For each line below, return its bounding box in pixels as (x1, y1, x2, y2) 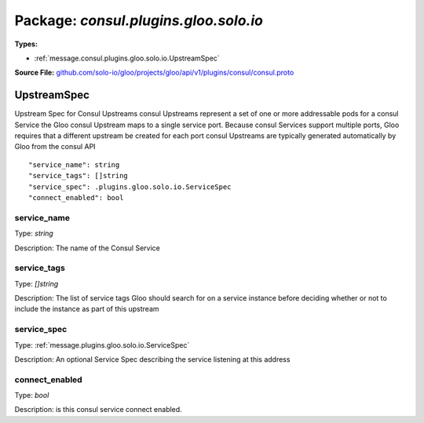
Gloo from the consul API (14, 142, 96, 151)
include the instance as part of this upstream (14, 304, 160, 314)
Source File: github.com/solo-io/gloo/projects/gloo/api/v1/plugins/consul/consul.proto (14, 67, 294, 78)
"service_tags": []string (28, 171, 129, 181)
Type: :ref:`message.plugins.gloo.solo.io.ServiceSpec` (14, 340, 190, 349)
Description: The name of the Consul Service (14, 243, 160, 253)
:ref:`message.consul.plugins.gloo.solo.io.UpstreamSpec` (34, 53, 220, 63)
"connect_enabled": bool (28, 193, 124, 202)
